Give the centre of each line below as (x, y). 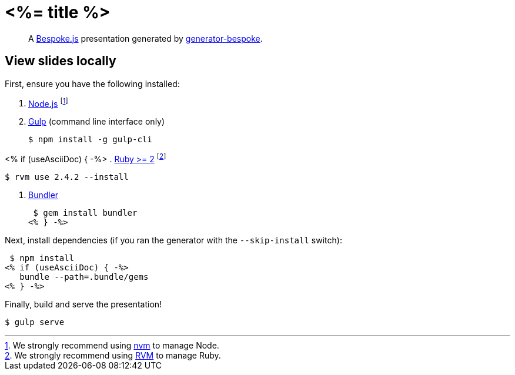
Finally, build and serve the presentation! (83, 304)
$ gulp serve (35, 322)
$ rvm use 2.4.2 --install (67, 177)
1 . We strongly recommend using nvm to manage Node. (112, 345)
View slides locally (61, 61)
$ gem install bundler (85, 212)
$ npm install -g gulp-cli (90, 140)
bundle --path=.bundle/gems (84, 277)
